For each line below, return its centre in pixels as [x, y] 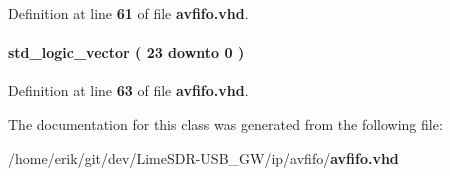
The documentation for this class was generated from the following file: [225, 123]
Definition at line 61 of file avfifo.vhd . [128, 13]
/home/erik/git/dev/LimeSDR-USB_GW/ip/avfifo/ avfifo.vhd [203, 157]
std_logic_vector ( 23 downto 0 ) [126, 52]
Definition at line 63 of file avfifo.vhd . [128, 90]
